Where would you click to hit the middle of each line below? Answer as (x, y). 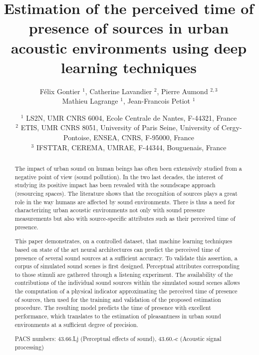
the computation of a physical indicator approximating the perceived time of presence (126, 291)
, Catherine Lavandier (119, 91)
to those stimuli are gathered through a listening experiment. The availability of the (124, 274)
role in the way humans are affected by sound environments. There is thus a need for (125, 202)
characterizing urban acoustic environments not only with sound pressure (110, 210)
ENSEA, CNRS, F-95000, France (144, 137)
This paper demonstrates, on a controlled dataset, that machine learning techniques (124, 241)
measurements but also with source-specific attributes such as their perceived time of (125, 218)
